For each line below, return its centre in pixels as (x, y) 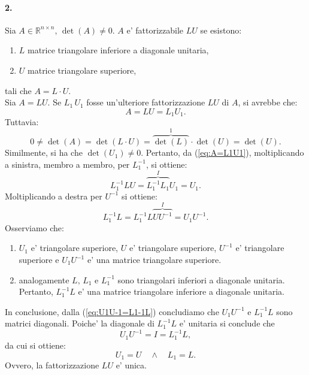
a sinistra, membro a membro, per (67, 164)
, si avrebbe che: (268, 102)
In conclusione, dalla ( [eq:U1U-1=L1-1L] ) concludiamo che (112, 311)
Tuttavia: (22, 122)
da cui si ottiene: (35, 345)
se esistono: (221, 30)
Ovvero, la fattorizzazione (52, 365)
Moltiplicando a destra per (54, 196)
